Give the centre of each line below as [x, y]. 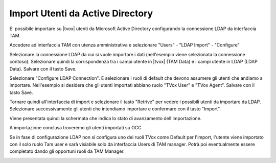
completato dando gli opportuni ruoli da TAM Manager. [67, 151]
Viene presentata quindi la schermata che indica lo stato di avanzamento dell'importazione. [106, 118]
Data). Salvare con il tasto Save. [43, 68]
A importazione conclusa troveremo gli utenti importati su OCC [75, 128]
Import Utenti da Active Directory [81, 13]
